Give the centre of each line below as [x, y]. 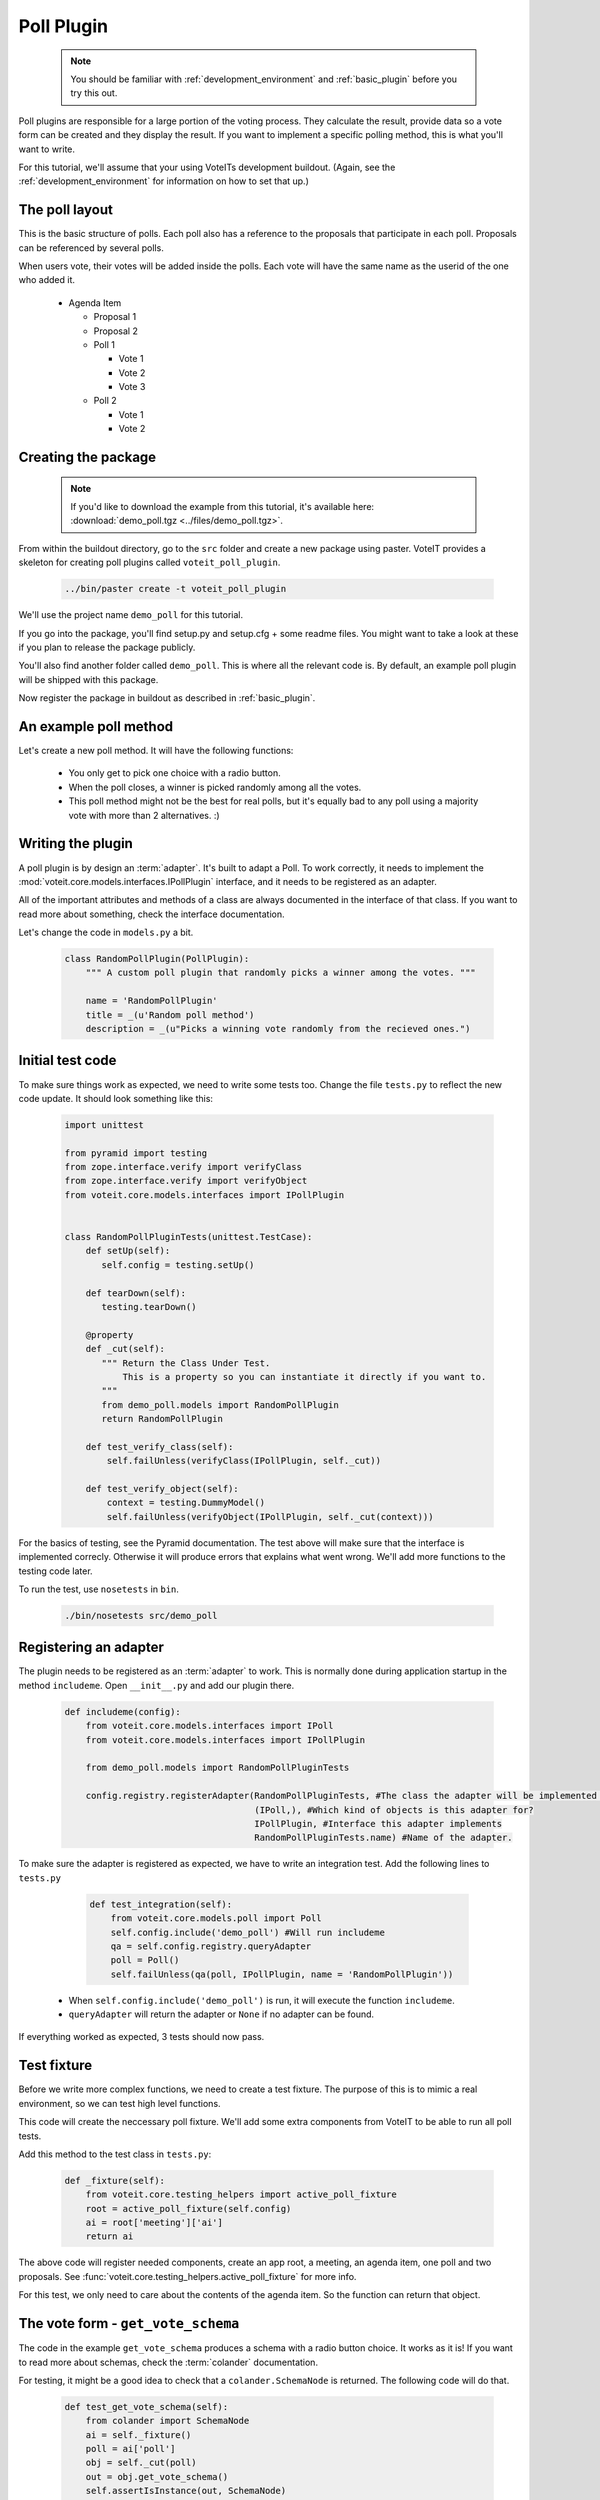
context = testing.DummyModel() [185, 1503]
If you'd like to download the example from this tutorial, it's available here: [222, 507]
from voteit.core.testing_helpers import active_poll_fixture [241, 2194]
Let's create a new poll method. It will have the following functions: [156, 751]
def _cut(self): [125, 1349]
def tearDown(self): [136, 1293]
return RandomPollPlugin [162, 1419]
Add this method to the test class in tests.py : [115, 2154]
